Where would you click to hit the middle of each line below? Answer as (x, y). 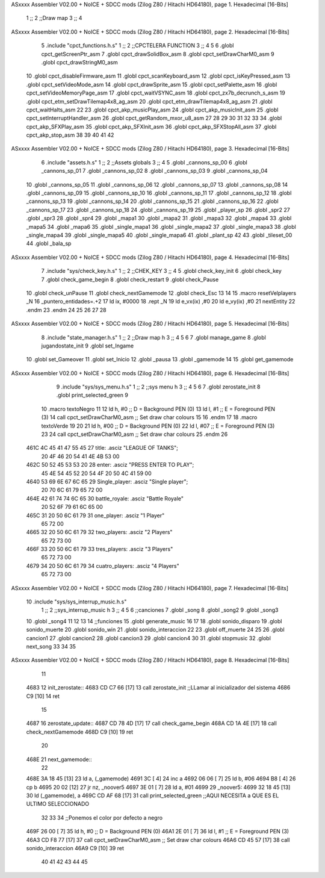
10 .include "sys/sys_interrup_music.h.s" (76, 602)
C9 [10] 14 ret (43, 696)
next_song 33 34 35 (51, 646)
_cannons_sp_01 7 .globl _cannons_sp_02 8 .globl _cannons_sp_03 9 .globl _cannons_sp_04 (154, 171)
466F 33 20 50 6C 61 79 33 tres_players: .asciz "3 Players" (100, 549)
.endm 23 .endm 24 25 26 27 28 (66, 310)
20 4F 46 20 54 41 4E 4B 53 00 (80, 456)
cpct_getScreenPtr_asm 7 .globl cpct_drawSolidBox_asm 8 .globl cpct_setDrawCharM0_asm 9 (158, 54)
